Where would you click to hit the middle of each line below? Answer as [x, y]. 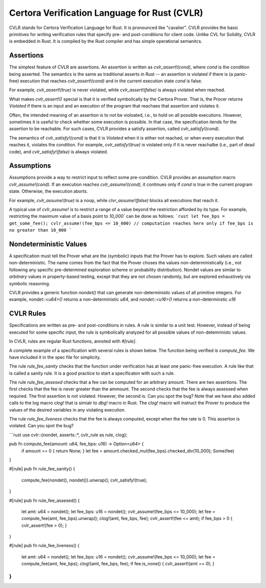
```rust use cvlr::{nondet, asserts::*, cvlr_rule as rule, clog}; [68, 435]
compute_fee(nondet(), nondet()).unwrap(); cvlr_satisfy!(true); [84, 480]
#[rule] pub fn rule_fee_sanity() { [42, 469]
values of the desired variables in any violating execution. [67, 410]
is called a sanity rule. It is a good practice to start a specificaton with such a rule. [92, 373]
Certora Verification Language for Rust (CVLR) [106, 13]
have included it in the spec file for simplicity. [55, 357]
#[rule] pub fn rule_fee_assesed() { [44, 500]
